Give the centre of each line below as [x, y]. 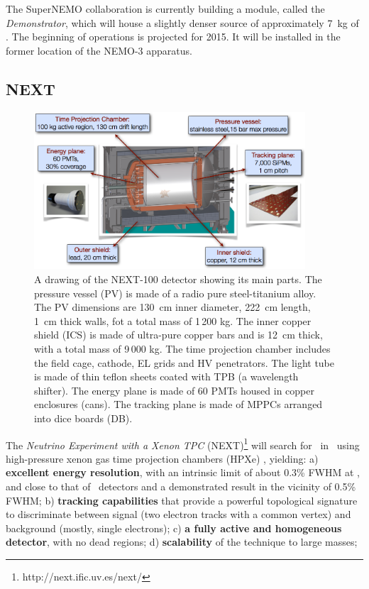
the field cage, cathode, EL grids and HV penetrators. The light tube [184, 362]
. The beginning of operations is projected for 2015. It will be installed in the [173, 37]
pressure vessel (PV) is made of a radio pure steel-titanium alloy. [175, 293]
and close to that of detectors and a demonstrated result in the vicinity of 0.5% [181, 486]
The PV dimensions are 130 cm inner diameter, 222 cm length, [172, 307]
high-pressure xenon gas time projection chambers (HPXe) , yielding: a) [162, 458]
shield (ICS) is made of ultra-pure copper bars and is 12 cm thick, [178, 335]
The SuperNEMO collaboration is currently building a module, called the [165, 9]
